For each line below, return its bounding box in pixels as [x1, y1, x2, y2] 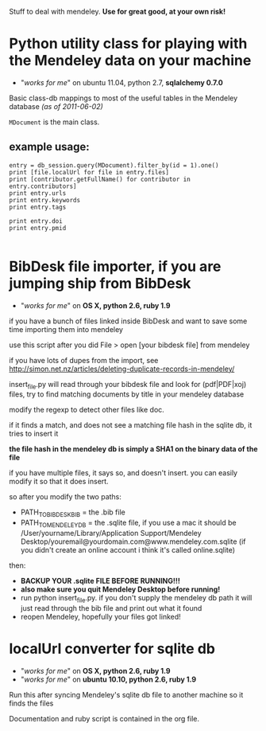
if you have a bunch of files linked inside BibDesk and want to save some [9, 316, 248, 326]
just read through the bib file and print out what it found [20, 603, 202, 612]
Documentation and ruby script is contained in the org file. [9, 713, 200, 723]
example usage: [9, 140, 90, 154]
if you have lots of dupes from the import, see [9, 355, 159, 365]
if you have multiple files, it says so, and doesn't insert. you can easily [9, 468, 237, 478]
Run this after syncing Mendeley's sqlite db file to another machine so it [9, 690, 244, 699]
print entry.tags [9, 203, 67, 211]
